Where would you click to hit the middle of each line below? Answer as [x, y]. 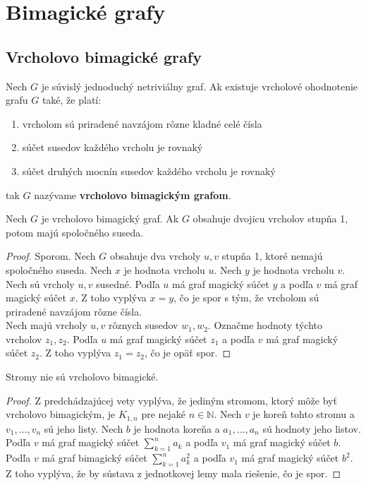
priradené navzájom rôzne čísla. [74, 311]
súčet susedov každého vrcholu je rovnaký [112, 147]
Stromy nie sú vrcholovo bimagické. [82, 377]
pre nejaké [164, 414]
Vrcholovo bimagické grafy [104, 56]
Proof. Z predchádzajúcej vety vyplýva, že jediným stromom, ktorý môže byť [171, 400]
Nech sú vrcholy [40, 283]
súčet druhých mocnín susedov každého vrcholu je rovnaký [149, 170]
